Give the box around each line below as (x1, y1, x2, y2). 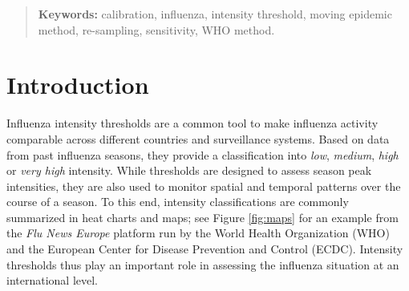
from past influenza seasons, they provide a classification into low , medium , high (6, 146, 399, 163)
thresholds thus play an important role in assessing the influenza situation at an (6, 256, 399, 273)
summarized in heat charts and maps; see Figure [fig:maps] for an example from (6, 208, 399, 225)
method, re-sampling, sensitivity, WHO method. (38, 21, 275, 38)
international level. (6, 272, 99, 289)
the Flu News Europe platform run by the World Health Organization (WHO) (6, 224, 390, 241)
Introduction (6, 68, 149, 101)
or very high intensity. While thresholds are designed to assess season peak (6, 162, 372, 179)
